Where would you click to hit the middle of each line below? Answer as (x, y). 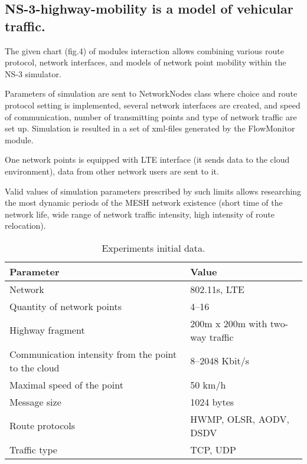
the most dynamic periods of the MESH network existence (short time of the (144, 203)
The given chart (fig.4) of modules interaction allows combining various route (144, 50)
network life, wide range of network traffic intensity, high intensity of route (140, 214)
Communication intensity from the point (93, 354)
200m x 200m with (229, 323)
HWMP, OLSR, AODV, (240, 419)
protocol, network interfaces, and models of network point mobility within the (146, 62)
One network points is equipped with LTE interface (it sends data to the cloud (147, 159)
